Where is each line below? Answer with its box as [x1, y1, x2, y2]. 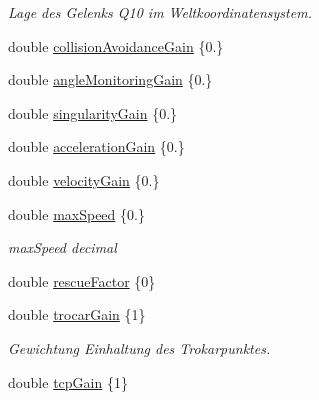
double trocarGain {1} [8, 304, 146, 325]
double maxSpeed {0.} [8, 203, 145, 224]
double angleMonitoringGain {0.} [8, 69, 213, 90]
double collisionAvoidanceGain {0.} [8, 35, 224, 56]
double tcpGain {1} [8, 371, 128, 392]
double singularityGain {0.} [8, 102, 178, 123]
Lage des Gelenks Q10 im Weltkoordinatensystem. [8, 2, 312, 22]
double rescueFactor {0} [8, 270, 156, 291]
